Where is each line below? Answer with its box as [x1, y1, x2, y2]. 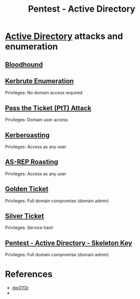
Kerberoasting [5, 131, 50, 139]
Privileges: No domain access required [5, 90, 83, 96]
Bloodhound [5, 60, 43, 69]
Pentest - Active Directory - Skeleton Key [5, 239, 132, 247]
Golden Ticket [5, 185, 49, 193]
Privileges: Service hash [5, 225, 53, 230]
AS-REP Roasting [5, 158, 58, 166]
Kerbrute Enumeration [5, 77, 74, 85]
